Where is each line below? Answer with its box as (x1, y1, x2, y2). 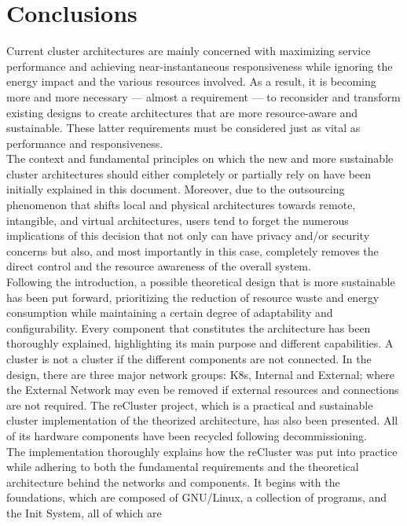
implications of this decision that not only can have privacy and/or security (6, 227, 370, 244)
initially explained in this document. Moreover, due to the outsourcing (6, 181, 345, 197)
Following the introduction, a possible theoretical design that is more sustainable (6, 274, 395, 290)
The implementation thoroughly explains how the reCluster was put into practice (6, 443, 398, 459)
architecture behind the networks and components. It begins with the (6, 473, 340, 490)
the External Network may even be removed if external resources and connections (6, 381, 399, 398)
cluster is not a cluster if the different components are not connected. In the (6, 351, 372, 366)
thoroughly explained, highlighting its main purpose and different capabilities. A (6, 335, 394, 351)
